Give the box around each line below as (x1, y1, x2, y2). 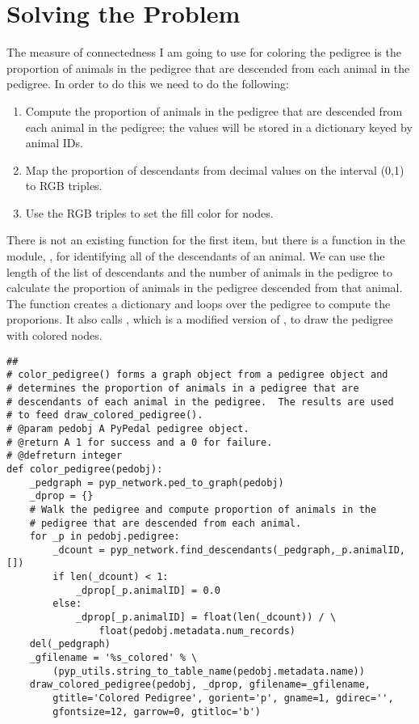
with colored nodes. (6, 327, 103, 344)
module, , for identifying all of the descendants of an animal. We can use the (6, 248, 385, 265)
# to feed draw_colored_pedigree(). (6, 409, 203, 421)
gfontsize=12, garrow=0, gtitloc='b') (52, 705, 261, 718)
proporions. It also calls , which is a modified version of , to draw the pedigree (6, 311, 393, 328)
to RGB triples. (25, 177, 103, 194)
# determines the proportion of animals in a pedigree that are (6, 382, 359, 394)
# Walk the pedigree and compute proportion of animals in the (29, 503, 377, 515)
